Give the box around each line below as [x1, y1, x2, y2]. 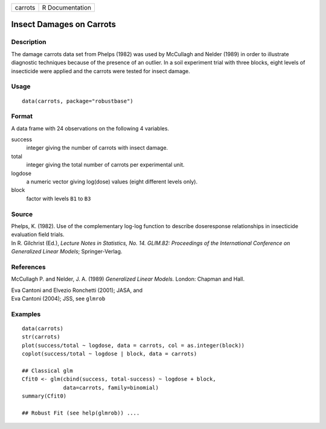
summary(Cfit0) [22, 393, 67, 399]
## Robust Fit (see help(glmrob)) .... [22, 409, 140, 416]
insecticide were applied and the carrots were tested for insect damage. [11, 67, 190, 75]
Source [11, 210, 33, 218]
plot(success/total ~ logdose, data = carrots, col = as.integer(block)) [22, 342, 245, 349]
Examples [11, 310, 41, 318]
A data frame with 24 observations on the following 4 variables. [11, 124, 169, 132]
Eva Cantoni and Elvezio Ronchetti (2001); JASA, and [11, 287, 143, 294]
